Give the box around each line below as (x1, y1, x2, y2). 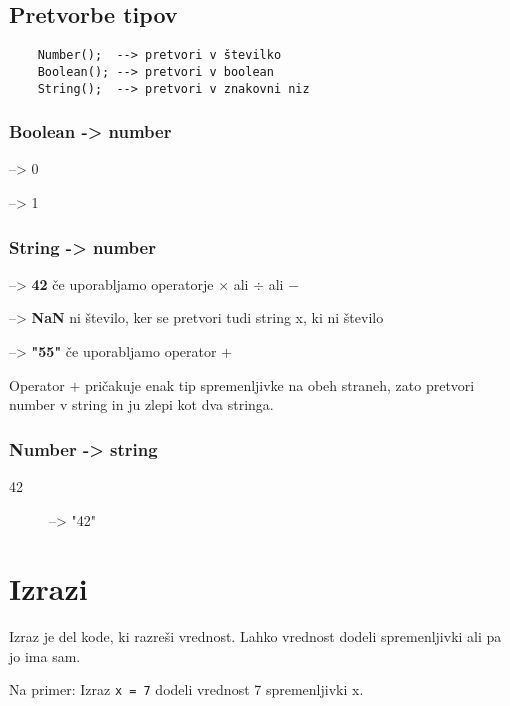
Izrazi (9, 568, 88, 609)
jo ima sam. (9, 645, 81, 666)
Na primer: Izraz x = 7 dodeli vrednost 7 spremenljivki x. (9, 679, 364, 700)
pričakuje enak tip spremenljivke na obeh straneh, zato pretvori (84, 374, 475, 395)
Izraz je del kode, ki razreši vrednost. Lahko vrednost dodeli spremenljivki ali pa (9, 626, 502, 647)
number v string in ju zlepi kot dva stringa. (9, 394, 274, 415)
